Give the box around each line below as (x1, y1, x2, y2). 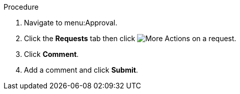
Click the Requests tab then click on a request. (24, 34, 236, 43)
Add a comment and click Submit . (24, 66, 138, 74)
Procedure (4, 3, 39, 11)
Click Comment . (24, 50, 79, 58)
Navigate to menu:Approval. (24, 18, 118, 27)
